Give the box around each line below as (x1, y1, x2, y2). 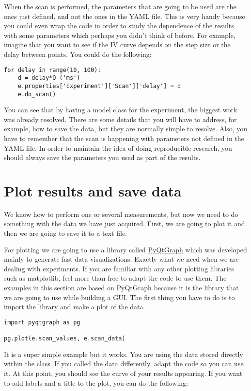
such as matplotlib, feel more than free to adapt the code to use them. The (4, 273, 227, 283)
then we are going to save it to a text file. (4, 228, 127, 238)
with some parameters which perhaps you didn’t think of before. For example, (4, 30, 235, 40)
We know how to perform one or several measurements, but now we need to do (4, 209, 238, 219)
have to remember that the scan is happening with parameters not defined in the (4, 133, 244, 143)
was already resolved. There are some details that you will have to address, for (4, 114, 237, 124)
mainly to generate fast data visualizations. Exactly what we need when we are (4, 254, 239, 264)
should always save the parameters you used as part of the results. (4, 152, 201, 162)
